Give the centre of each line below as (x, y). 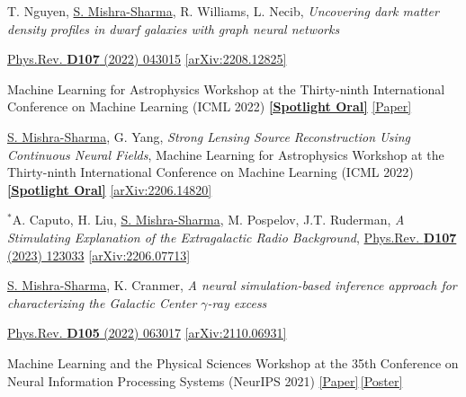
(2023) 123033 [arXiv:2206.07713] (99, 255)
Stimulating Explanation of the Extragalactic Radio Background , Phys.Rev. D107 (232, 237)
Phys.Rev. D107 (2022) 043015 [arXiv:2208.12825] (147, 59)
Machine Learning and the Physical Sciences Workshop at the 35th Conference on (233, 362)
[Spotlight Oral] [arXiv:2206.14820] (110, 189)
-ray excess (237, 302)
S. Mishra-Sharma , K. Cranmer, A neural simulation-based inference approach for (232, 285)
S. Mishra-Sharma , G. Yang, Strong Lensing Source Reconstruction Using (209, 136)
